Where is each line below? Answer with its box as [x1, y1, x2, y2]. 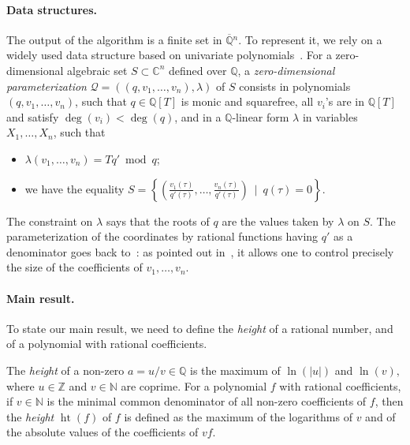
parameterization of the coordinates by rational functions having [6, 228, 319, 245]
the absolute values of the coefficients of [6, 424, 199, 440]
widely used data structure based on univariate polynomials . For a [6, 47, 332, 63]
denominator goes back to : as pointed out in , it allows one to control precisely [6, 243, 394, 260]
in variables [302, 108, 358, 125]
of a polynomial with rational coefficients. [6, 335, 207, 352]
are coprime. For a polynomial [121, 377, 267, 394]
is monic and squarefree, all [181, 93, 314, 110]
